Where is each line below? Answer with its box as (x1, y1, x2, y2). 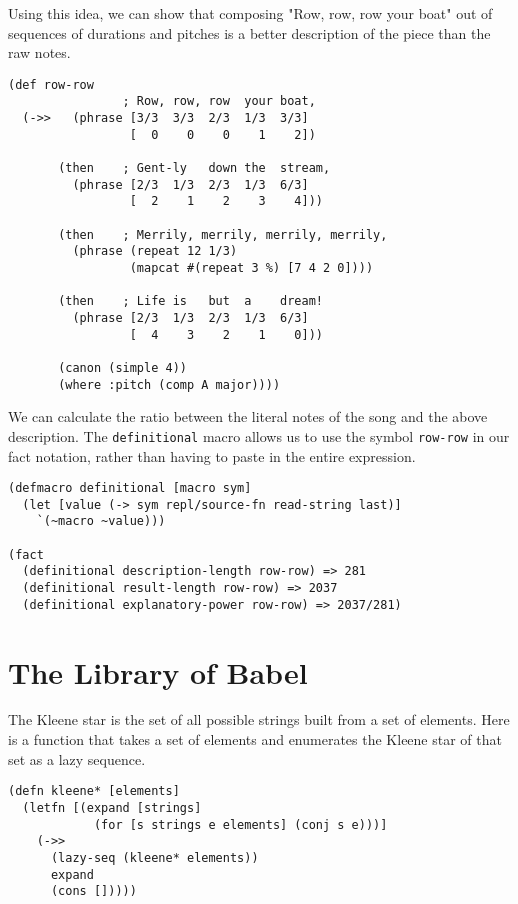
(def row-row (8, 77, 94, 92)
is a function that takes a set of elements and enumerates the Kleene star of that (8, 729, 502, 750)
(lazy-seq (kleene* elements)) (50, 850, 259, 865)
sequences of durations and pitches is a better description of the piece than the (8, 22, 491, 43)
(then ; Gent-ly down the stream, (58, 161, 331, 176)
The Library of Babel (8, 651, 308, 692)
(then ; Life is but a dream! (58, 294, 323, 309)
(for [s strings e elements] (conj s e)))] (93, 817, 388, 832)
